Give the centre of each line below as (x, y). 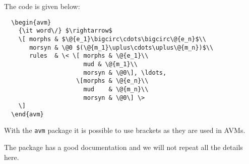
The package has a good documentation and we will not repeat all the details (123, 147)
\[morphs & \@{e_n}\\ (112, 81)
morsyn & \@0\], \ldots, (125, 72)
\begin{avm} (31, 22)
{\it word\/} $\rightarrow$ (65, 31)
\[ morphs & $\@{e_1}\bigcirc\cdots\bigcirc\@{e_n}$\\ (112, 39)
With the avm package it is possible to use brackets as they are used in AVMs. (125, 130)
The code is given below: (42, 6)
